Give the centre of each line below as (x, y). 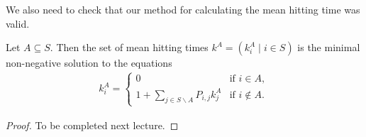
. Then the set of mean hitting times (129, 47)
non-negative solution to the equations (89, 63)
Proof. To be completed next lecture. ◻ (92, 125)
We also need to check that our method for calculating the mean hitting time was (183, 9)
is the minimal (329, 47)
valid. (18, 23)
